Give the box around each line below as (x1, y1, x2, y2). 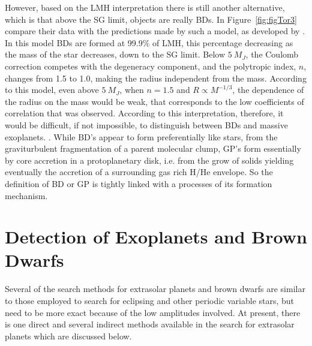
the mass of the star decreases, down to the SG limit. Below (5, 48, 226, 61)
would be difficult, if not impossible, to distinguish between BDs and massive (5, 118, 288, 131)
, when (119, 83, 144, 96)
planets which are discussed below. (5, 329, 132, 342)
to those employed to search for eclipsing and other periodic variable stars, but (5, 294, 295, 306)
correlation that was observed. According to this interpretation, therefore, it (5, 107, 284, 119)
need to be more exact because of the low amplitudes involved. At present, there (5, 306, 301, 318)
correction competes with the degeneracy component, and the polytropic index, (5, 59, 296, 72)
